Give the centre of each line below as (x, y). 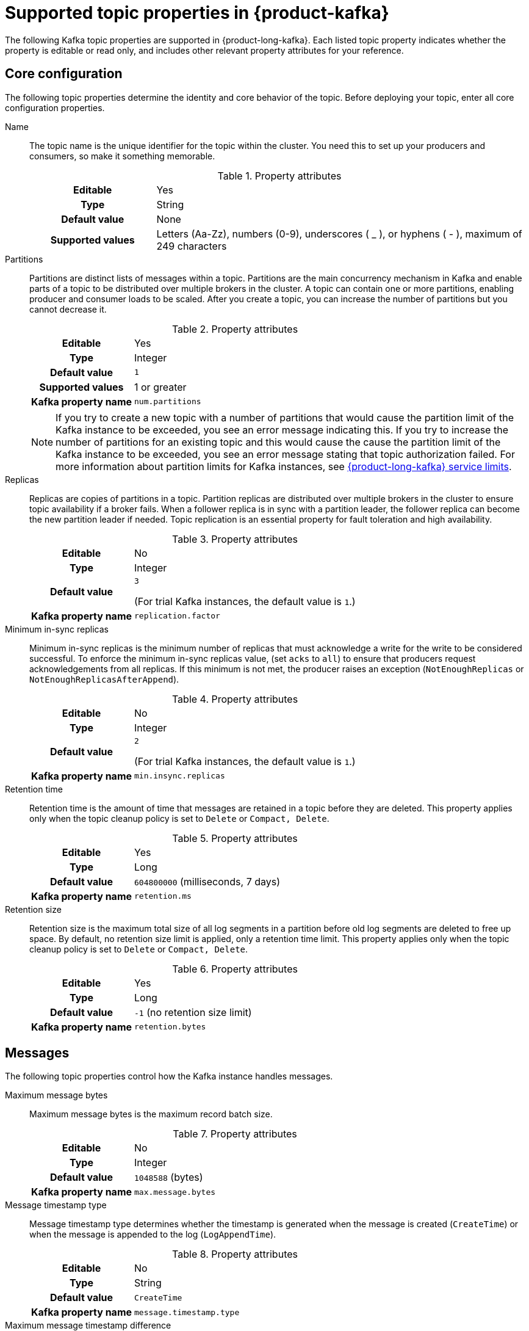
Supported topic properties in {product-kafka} (197, 13)
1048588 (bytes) (169, 1177)
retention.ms (163, 896)
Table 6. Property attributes (235, 969)
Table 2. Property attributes (235, 329)
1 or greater (160, 387)
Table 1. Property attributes (279, 176)
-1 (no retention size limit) (193, 1012)
